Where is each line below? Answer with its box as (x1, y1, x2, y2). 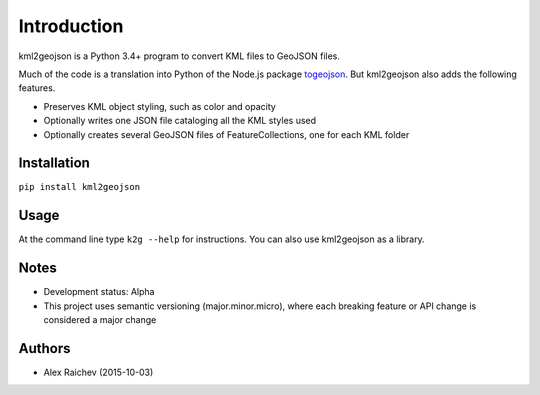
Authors (18, 340, 71, 357)
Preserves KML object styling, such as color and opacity (43, 100, 277, 112)
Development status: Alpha (43, 286, 155, 298)
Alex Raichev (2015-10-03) (43, 366, 154, 378)
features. (18, 82, 56, 94)
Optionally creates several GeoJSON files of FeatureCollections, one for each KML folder (43, 128, 410, 140)
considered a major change (43, 314, 157, 325)
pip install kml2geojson (18, 181, 140, 193)
